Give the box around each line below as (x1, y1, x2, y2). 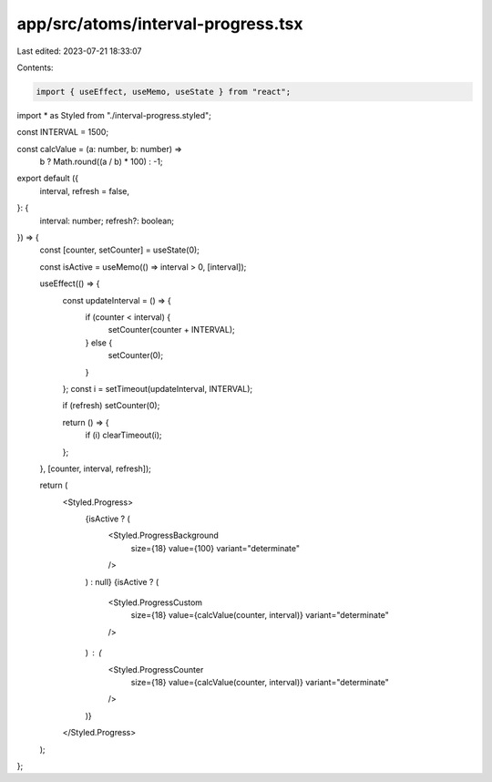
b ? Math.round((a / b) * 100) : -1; (39, 156, 163, 168)
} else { (85, 337, 113, 348)
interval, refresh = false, (39, 185, 129, 196)
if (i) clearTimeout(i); (85, 429, 163, 441)
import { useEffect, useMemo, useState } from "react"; (36, 87, 292, 97)
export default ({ (16, 173, 79, 184)
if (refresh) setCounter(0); (62, 400, 160, 411)
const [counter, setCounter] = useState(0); (39, 244, 200, 255)
